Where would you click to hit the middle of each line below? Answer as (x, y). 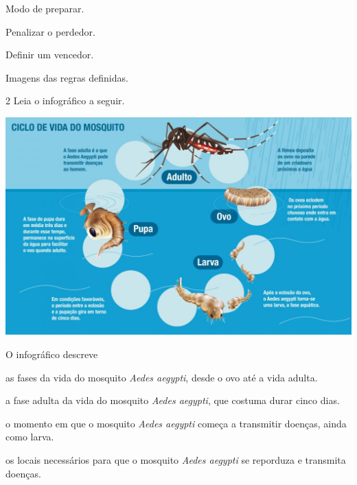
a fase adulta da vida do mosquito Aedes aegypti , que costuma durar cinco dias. (173, 400)
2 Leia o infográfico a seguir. (65, 100)
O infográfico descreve (52, 354)
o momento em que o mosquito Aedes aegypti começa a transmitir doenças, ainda (176, 423)
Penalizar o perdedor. (50, 31)
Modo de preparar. (45, 8)
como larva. (30, 437)
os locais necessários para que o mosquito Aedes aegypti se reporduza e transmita (176, 459)
